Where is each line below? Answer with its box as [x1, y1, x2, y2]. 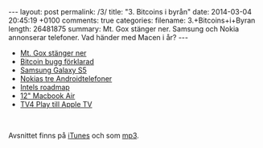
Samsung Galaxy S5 [19, 65, 87, 75]
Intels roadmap [19, 83, 70, 92]
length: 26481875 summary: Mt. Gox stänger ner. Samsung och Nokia [8, 24, 240, 34]
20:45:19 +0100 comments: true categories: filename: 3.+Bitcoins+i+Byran [8, 15, 256, 25]
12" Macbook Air [19, 91, 76, 101]
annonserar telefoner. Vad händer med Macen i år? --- [8, 33, 189, 42]
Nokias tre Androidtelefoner [19, 74, 113, 83]
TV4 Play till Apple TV [19, 100, 92, 109]
